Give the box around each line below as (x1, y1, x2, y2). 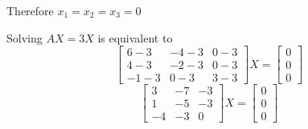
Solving (6, 29, 43, 46)
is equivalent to (97, 29, 173, 46)
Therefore (6, 2, 54, 18)
